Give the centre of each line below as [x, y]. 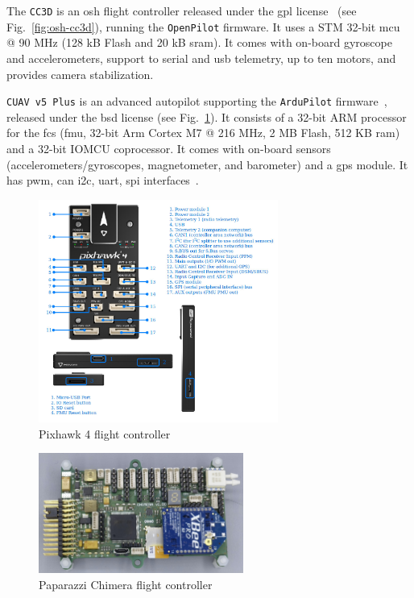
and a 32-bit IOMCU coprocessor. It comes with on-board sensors [169, 148]
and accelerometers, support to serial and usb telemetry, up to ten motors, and [201, 58]
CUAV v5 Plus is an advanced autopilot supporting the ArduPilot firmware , [197, 101]
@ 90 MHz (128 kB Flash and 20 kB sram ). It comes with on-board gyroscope [199, 42]
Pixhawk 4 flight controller [105, 433]
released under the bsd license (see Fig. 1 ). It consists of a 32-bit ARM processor [207, 116]
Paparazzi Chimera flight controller [126, 584]
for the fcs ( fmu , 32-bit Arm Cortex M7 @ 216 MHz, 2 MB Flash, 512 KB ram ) [203, 133]
